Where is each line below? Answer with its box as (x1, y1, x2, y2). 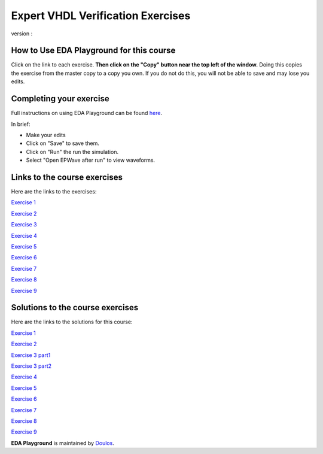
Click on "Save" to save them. (26, 140, 100, 147)
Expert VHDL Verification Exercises (11, 9, 191, 22)
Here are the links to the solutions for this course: (11, 318, 133, 326)
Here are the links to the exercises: (11, 188, 97, 195)
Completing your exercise (11, 93, 110, 104)
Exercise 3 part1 (11, 351, 51, 359)
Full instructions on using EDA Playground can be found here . (11, 110, 163, 117)
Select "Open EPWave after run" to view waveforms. (26, 156, 156, 164)
